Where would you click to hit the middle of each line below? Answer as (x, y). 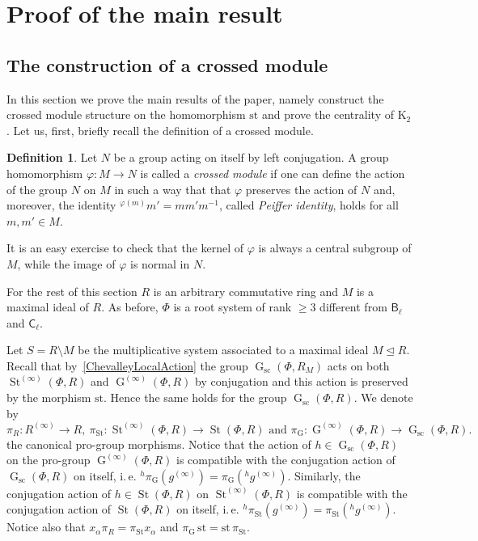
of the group (37, 189)
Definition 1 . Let (52, 157)
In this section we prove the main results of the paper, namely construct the (195, 98)
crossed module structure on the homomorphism (126, 114)
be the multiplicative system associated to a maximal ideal (223, 350)
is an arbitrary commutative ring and (245, 291)
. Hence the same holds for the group (195, 397)
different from (353, 307)
